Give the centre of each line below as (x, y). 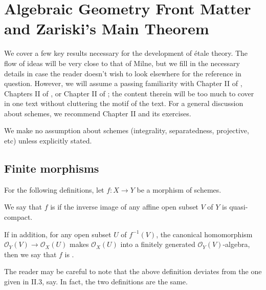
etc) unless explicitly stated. (48, 141)
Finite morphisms (52, 168)
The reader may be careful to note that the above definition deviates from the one (133, 271)
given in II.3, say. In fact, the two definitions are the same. (96, 282)
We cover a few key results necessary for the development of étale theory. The (126, 53)
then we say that (30, 254)
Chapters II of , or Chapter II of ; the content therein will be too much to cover (129, 93)
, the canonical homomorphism (204, 234)
